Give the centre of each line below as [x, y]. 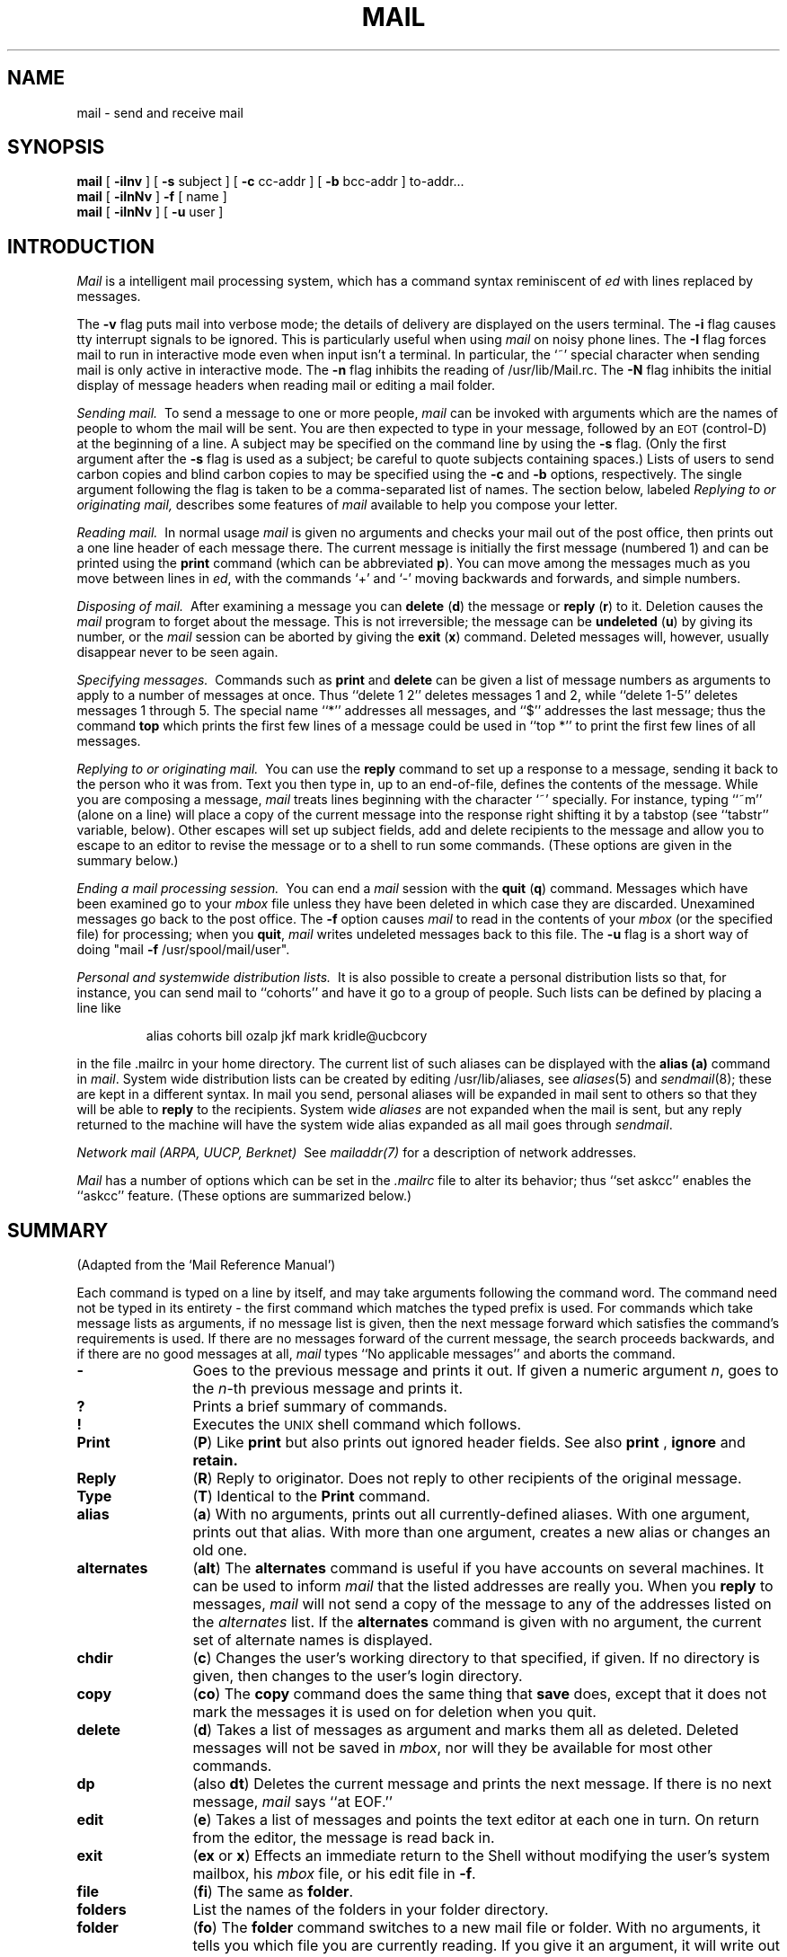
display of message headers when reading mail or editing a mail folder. [286, 385]
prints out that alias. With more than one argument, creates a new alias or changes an [482, 1532]
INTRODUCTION [81, 246]
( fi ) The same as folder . [273, 1892]
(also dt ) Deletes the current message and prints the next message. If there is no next [482, 1784]
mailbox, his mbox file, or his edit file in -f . [334, 1874]
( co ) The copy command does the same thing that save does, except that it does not [480, 1694]
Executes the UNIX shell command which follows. [357, 1425]
